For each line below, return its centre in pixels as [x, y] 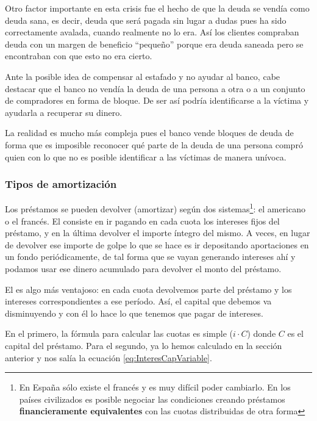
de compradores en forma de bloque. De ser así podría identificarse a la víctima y [157, 100]
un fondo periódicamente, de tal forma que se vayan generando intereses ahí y [150, 257]
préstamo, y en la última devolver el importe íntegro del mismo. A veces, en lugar [158, 233]
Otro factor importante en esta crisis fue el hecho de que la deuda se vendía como [157, 8]
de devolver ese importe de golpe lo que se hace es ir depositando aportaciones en [157, 244]
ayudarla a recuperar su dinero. [64, 112]
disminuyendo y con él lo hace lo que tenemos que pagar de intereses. [134, 313]
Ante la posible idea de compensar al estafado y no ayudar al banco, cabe [143, 76]
